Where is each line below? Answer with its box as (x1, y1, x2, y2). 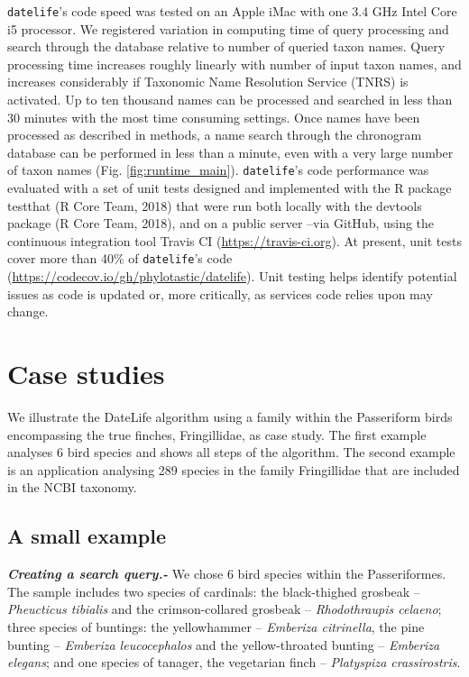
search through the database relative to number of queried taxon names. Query (7, 37, 446, 56)
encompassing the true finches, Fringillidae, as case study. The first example (7, 425, 427, 444)
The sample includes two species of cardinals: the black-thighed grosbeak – (7, 581, 420, 600)
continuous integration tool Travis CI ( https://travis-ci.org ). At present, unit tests (7, 231, 462, 250)
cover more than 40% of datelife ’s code (7, 249, 233, 268)
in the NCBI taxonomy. (7, 478, 137, 497)
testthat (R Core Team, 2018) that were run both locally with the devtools (7, 196, 422, 215)
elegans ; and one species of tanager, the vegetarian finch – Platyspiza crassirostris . (7, 653, 461, 672)
